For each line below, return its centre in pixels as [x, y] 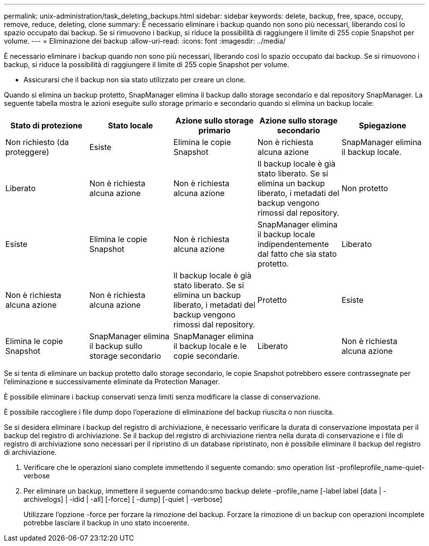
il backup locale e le [210, 346]
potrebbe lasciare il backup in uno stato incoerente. [107, 523]
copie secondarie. [207, 356]
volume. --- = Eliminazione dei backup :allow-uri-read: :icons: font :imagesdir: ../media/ [145, 41]
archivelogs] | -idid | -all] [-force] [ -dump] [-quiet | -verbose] [123, 499]
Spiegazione [382, 125]
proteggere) [27, 152]
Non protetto [365, 188]
